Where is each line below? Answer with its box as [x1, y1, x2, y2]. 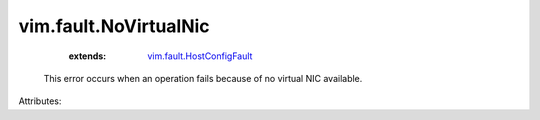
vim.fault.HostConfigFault [147, 50, 253, 62]
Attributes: [18, 95, 62, 107]
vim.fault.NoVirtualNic [18, 15, 210, 37]
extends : [68, 50, 107, 62]
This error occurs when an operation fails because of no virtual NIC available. [43, 72, 363, 84]
